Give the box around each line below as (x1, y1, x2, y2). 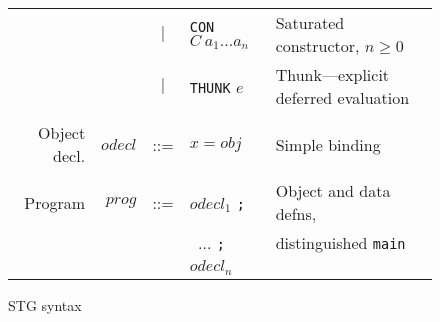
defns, (275, 202, 317, 225)
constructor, (275, 34, 360, 57)
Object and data (275, 179, 391, 202)
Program (24, 190, 86, 214)
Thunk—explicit (275, 63, 390, 86)
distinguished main (275, 231, 406, 254)
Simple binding (275, 132, 381, 156)
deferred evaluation (275, 86, 410, 109)
